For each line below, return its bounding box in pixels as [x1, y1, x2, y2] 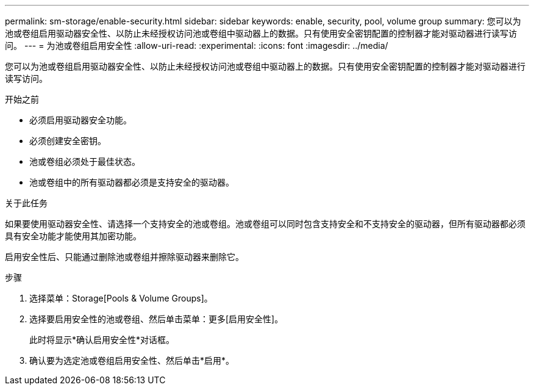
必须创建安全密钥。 [29, 135, 106, 146]
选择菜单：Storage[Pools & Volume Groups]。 [29, 293, 213, 303]
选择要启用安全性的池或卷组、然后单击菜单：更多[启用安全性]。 [29, 314, 283, 324]
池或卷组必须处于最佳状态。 [29, 156, 140, 167]
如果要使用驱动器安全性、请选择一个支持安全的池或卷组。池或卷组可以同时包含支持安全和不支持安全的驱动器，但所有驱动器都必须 [5, 218, 525, 229]
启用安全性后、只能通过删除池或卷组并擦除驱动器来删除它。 [5, 251, 244, 262]
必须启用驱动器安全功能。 [29, 115, 132, 125]
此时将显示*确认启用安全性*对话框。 [29, 334, 175, 345]
